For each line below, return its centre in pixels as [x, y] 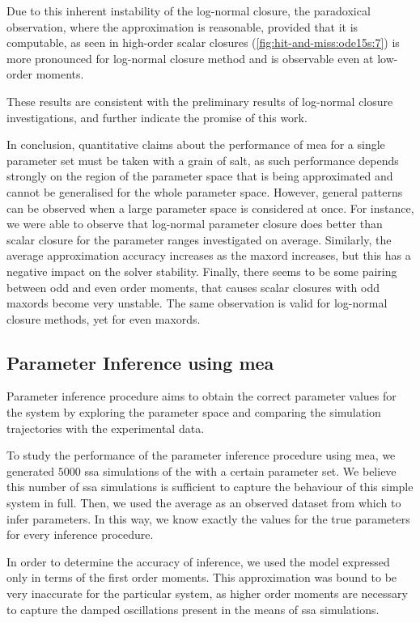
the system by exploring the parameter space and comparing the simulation [194, 412]
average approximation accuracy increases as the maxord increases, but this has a [209, 255]
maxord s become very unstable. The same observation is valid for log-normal [197, 303]
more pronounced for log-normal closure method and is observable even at [190, 58]
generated [31, 470]
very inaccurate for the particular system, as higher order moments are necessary [207, 593]
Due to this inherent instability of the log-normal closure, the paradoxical [189, 11]
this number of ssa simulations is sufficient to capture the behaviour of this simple [210, 487]
